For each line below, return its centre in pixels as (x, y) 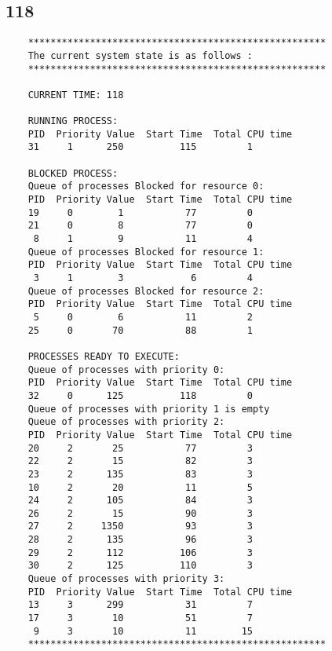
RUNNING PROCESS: (73, 121)
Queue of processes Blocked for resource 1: (146, 252)
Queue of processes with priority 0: (126, 369)
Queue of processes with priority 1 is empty (149, 409)
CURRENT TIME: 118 (76, 95)
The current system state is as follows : (140, 55)
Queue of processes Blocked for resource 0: (146, 187)
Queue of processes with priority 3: (126, 579)
